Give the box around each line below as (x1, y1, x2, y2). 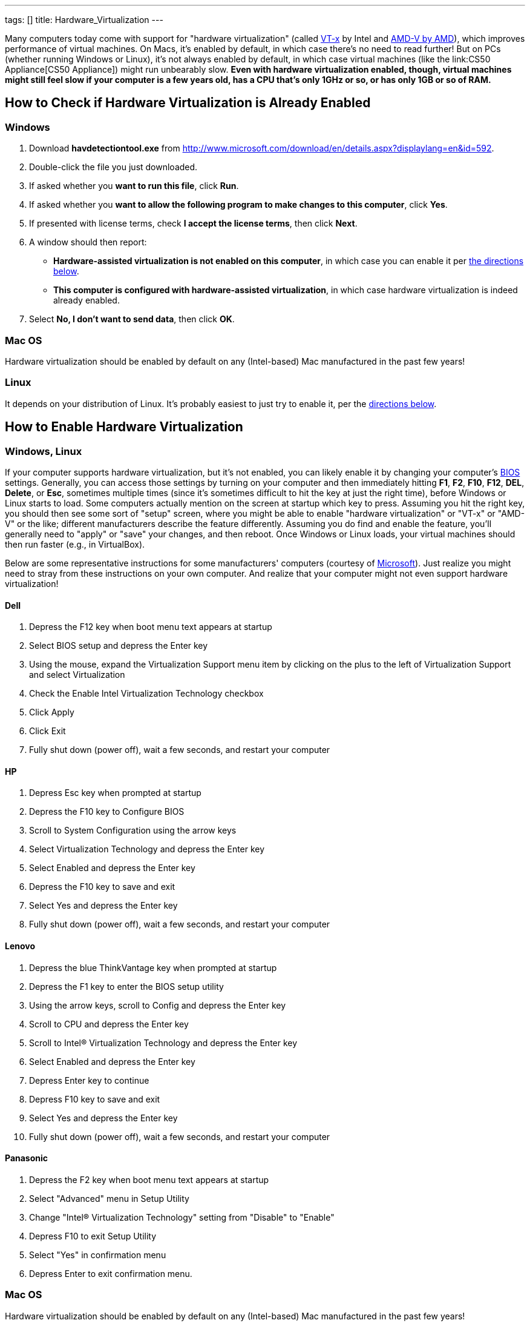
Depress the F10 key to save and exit (29, 881, 175, 892)
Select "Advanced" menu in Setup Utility (29, 1193, 189, 1204)
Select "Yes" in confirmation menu (29, 1249, 166, 1260)
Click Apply (29, 707, 74, 718)
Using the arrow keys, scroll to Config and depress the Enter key (29, 1000, 286, 1010)
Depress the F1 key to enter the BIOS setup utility (29, 981, 224, 992)
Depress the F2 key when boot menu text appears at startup (29, 1174, 269, 1185)
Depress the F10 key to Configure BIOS (29, 806, 185, 817)
